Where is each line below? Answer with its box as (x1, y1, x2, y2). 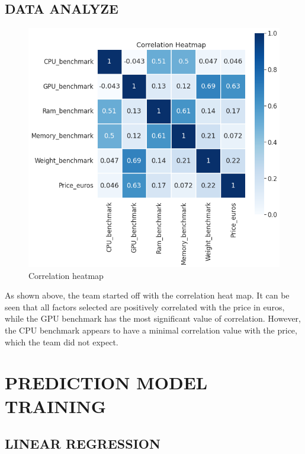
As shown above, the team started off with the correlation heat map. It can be (5, 289, 290, 301)
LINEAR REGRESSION (5, 434, 160, 453)
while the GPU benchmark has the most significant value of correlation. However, (5, 312, 301, 325)
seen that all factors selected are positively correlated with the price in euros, (5, 300, 285, 313)
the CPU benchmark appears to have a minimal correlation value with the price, (5, 323, 297, 336)
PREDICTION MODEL (5, 370, 208, 395)
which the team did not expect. (5, 335, 118, 348)
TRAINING (5, 393, 107, 418)
